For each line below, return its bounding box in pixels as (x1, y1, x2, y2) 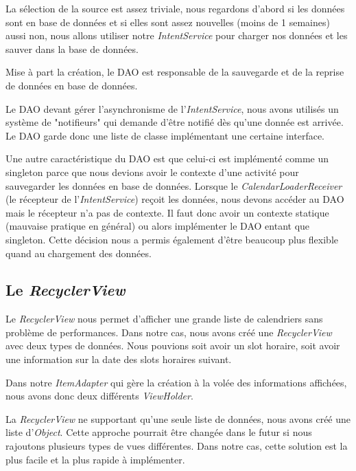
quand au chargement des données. (5, 245, 152, 260)
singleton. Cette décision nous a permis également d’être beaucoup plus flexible (5, 232, 338, 246)
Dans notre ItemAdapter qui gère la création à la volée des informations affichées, (5, 375, 347, 389)
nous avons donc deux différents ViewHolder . (5, 388, 193, 403)
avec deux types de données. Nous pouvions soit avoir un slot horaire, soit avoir (5, 338, 340, 353)
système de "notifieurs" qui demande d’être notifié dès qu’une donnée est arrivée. (5, 115, 344, 129)
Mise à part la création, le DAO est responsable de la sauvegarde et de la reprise (5, 65, 344, 79)
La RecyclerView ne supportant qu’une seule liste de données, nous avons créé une (5, 411, 351, 426)
